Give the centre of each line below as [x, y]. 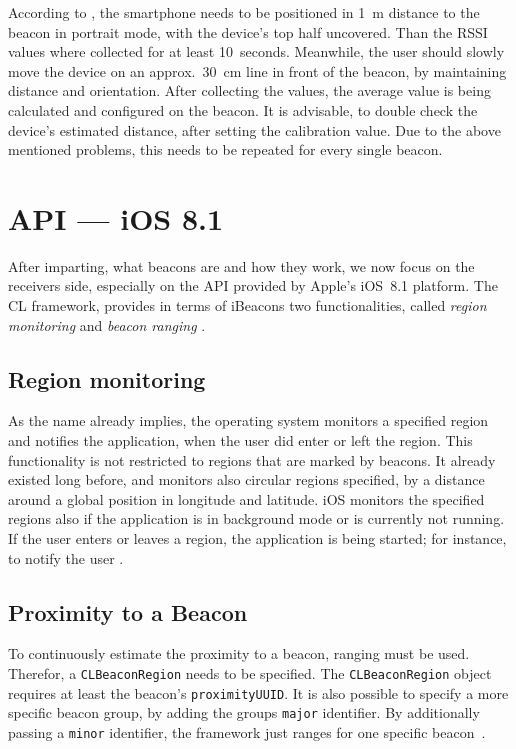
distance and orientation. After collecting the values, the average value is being [249, 90]
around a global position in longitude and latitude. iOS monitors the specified [246, 498]
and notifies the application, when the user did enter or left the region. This [240, 440]
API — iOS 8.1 [116, 217]
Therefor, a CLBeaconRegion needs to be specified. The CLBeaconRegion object [250, 673]
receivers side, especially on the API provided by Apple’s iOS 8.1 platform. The [253, 285]
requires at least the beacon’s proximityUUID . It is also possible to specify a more [258, 692]
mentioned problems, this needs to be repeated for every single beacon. [225, 149]
